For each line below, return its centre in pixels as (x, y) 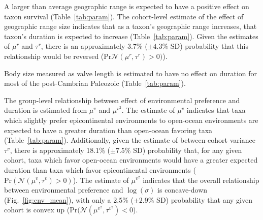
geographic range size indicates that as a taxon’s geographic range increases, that (130, 26)
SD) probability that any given (204, 199)
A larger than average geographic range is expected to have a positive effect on (127, 6)
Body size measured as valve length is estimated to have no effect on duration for (131, 73)
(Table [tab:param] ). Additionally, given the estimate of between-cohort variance (130, 140)
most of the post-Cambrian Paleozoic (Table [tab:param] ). (95, 83)
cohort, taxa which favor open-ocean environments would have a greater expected (131, 160)
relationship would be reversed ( (54, 56)
